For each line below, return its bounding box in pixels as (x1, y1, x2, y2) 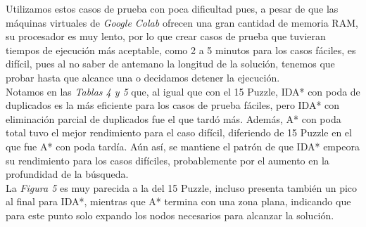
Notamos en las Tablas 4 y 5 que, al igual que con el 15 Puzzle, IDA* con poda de (6, 84, 360, 98)
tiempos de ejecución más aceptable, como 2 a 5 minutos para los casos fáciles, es (6, 42, 356, 57)
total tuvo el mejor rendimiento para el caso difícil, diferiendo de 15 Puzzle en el (6, 125, 352, 140)
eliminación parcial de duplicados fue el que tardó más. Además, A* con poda (6, 111, 341, 126)
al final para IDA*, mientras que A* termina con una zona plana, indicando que (6, 194, 351, 209)
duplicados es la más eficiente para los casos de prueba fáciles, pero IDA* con (6, 98, 340, 112)
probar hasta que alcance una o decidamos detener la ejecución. (6, 70, 280, 84)
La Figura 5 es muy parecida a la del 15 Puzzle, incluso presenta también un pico (6, 180, 358, 195)
